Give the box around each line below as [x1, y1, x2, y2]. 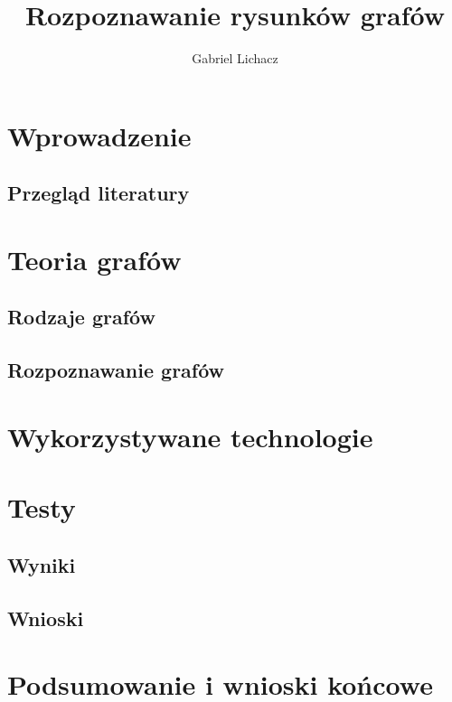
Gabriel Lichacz [192, 49, 278, 68]
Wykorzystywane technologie [7, 417, 373, 454]
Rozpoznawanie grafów [7, 356, 225, 384]
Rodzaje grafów [7, 303, 155, 331]
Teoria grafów [7, 240, 182, 277]
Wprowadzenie [7, 117, 192, 154]
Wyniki [7, 550, 76, 578]
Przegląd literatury [7, 179, 190, 207]
